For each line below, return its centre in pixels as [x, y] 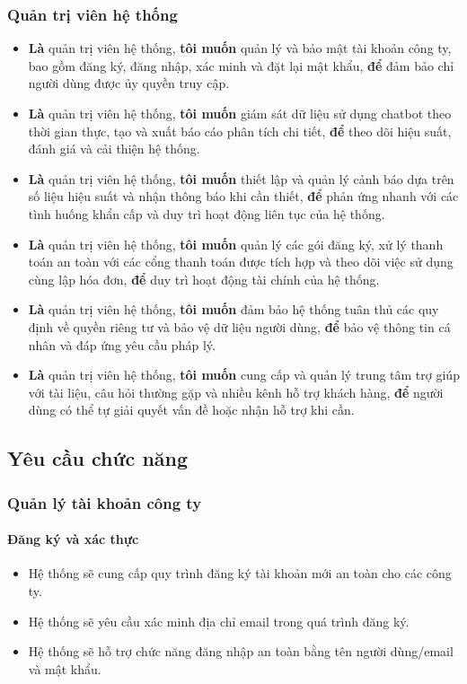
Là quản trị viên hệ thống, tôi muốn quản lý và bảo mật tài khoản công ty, [240, 48]
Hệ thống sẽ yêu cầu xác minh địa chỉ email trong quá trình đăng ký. [219, 621]
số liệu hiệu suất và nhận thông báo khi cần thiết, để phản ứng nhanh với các [243, 196]
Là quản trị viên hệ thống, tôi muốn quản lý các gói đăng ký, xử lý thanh [236, 244]
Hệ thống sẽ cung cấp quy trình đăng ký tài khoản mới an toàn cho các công [240, 573]
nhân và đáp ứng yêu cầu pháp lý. [122, 344]
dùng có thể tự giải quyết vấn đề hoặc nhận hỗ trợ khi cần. [191, 410]
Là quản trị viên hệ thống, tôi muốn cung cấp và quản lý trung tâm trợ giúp [244, 375]
